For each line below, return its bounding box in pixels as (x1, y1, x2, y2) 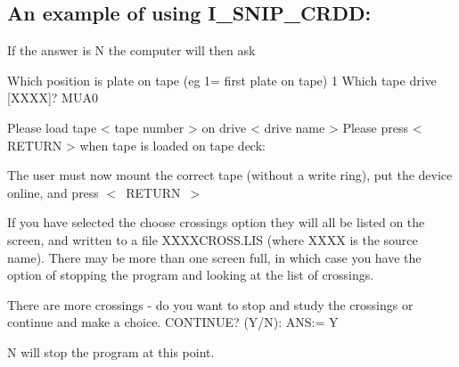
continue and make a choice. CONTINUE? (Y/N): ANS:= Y (7, 313, 339, 331)
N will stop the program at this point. (7, 342, 215, 361)
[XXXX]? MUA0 (7, 88, 98, 107)
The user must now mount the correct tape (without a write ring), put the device (7, 166, 453, 184)
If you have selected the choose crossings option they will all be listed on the (7, 213, 425, 232)
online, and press (7, 183, 99, 201)
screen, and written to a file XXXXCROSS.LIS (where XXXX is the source (7, 230, 418, 249)
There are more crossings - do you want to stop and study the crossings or (7, 295, 414, 314)
